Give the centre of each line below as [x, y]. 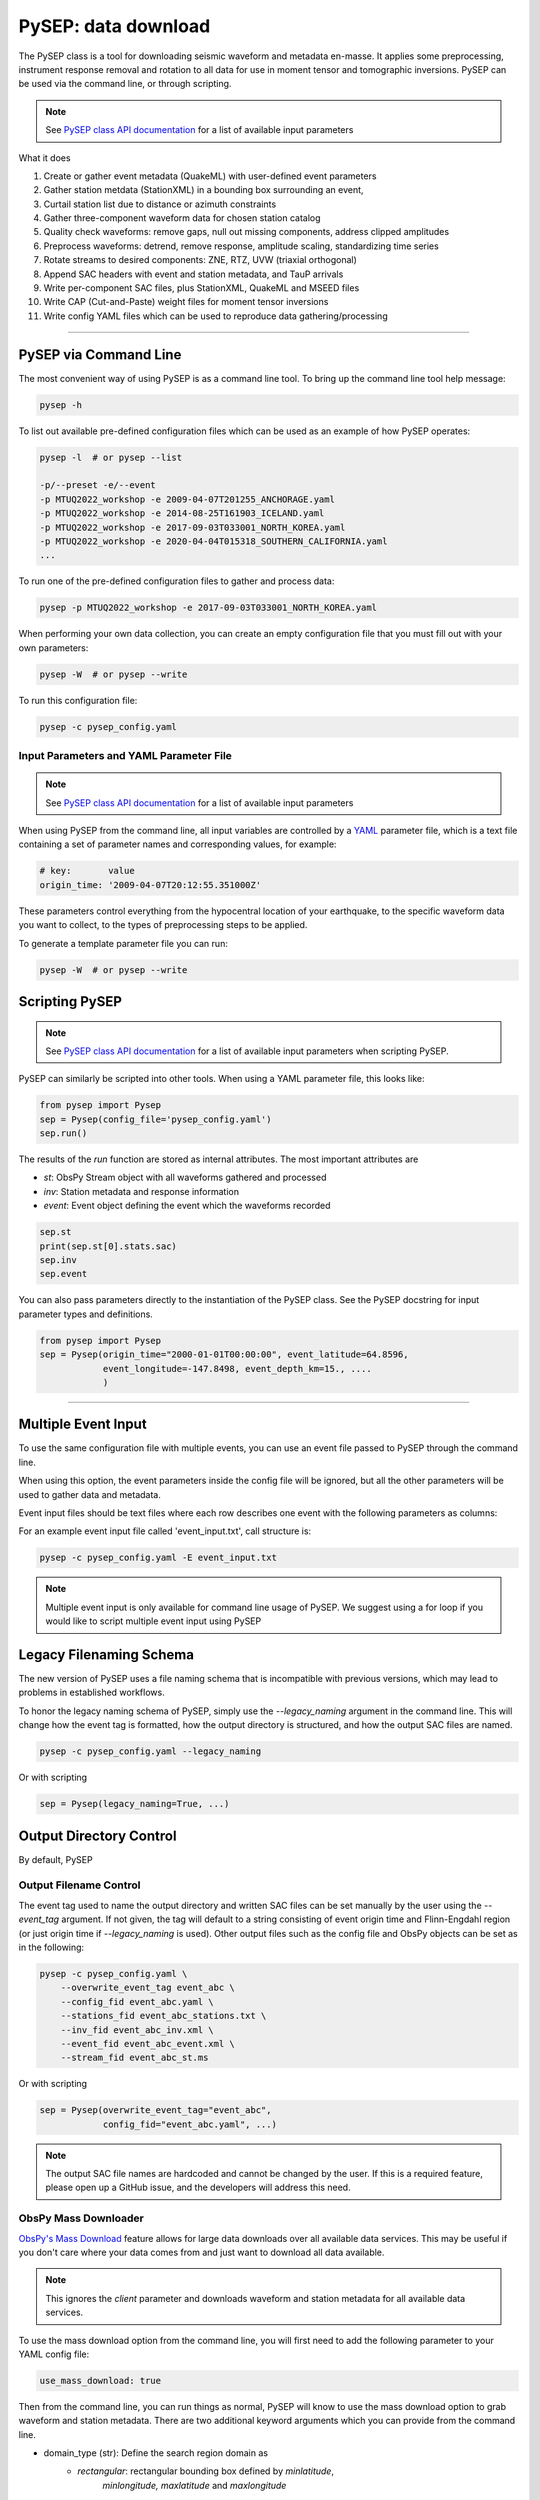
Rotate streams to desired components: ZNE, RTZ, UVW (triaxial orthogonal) [200, 260]
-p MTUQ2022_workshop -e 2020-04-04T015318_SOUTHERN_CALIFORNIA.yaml [213, 541]
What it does [44, 157]
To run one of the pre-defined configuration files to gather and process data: [176, 581]
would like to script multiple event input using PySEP [153, 1621]
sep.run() [63, 1133]
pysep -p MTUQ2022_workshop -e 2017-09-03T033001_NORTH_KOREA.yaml [208, 608]
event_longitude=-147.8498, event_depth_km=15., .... [237, 1368]
